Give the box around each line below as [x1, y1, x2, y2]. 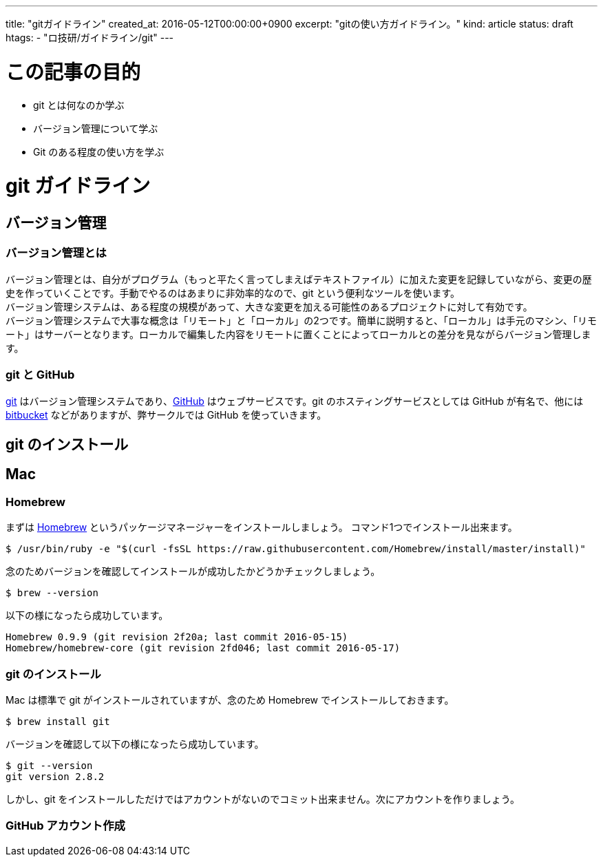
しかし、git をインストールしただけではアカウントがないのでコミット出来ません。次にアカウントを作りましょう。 [6, 792, 520, 805]
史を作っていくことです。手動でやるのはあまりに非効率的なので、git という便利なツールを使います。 [6, 286, 461, 299]
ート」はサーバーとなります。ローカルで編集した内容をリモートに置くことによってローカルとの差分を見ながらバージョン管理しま [6, 328, 591, 340]
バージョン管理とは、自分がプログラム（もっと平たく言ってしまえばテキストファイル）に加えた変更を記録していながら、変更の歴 [6, 273, 592, 285]
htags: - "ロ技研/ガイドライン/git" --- [6, 32, 174, 43]
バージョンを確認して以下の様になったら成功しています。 [6, 737, 264, 750]
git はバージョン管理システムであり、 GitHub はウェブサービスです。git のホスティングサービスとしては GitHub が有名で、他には [6, 395, 584, 407]
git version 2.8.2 [6, 770, 105, 782]
